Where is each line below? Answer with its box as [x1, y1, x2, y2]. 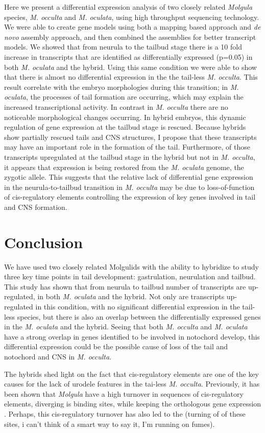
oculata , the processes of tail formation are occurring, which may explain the [4, 91, 244, 102]
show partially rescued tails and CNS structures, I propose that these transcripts [4, 131, 257, 142]
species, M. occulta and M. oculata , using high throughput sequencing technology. [4, 11, 259, 22]
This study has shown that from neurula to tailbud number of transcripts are [4, 281, 246, 292]
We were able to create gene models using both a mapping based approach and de [4, 21, 261, 32]
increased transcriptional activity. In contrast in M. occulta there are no [4, 101, 228, 112]
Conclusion [4, 231, 83, 252]
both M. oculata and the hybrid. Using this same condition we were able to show [4, 61, 257, 72]
